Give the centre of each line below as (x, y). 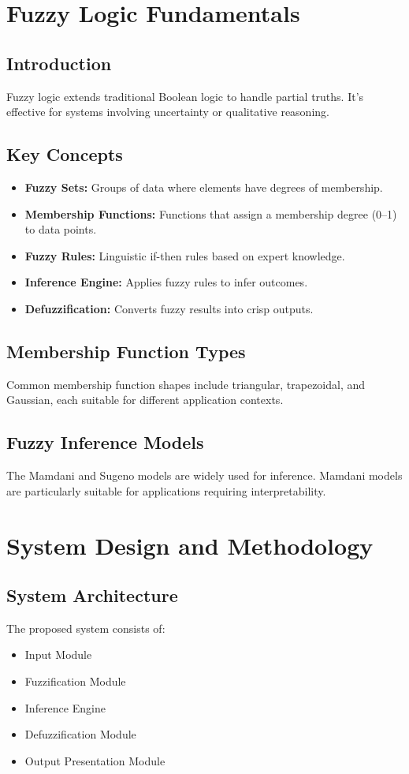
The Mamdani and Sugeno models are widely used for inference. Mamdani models (204, 475)
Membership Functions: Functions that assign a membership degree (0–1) (211, 213)
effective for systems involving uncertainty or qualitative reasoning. (168, 112)
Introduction (59, 63)
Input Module (58, 654)
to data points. (61, 229)
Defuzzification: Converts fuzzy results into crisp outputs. (169, 308)
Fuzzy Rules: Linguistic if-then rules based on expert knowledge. (185, 255)
